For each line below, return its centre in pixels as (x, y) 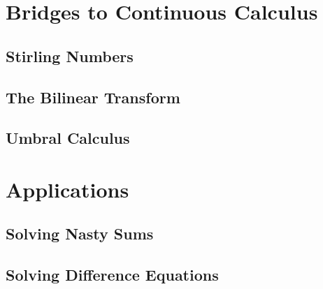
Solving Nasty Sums (80, 234)
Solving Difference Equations (112, 275)
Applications (67, 189)
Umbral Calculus (68, 138)
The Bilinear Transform (93, 97)
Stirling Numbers (70, 55)
